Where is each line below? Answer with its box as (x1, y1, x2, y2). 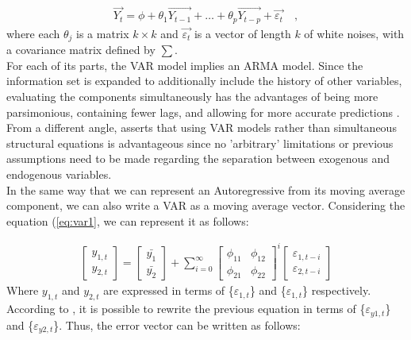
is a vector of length (194, 25, 291, 41)
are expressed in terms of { (103, 282, 234, 299)
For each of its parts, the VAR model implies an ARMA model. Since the (6, 56, 363, 73)
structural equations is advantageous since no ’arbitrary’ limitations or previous (6, 134, 394, 151)
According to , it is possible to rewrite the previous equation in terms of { (6, 300, 366, 317)
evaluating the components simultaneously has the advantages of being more (6, 87, 378, 104)
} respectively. (302, 282, 371, 299)
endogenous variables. (6, 165, 112, 182)
